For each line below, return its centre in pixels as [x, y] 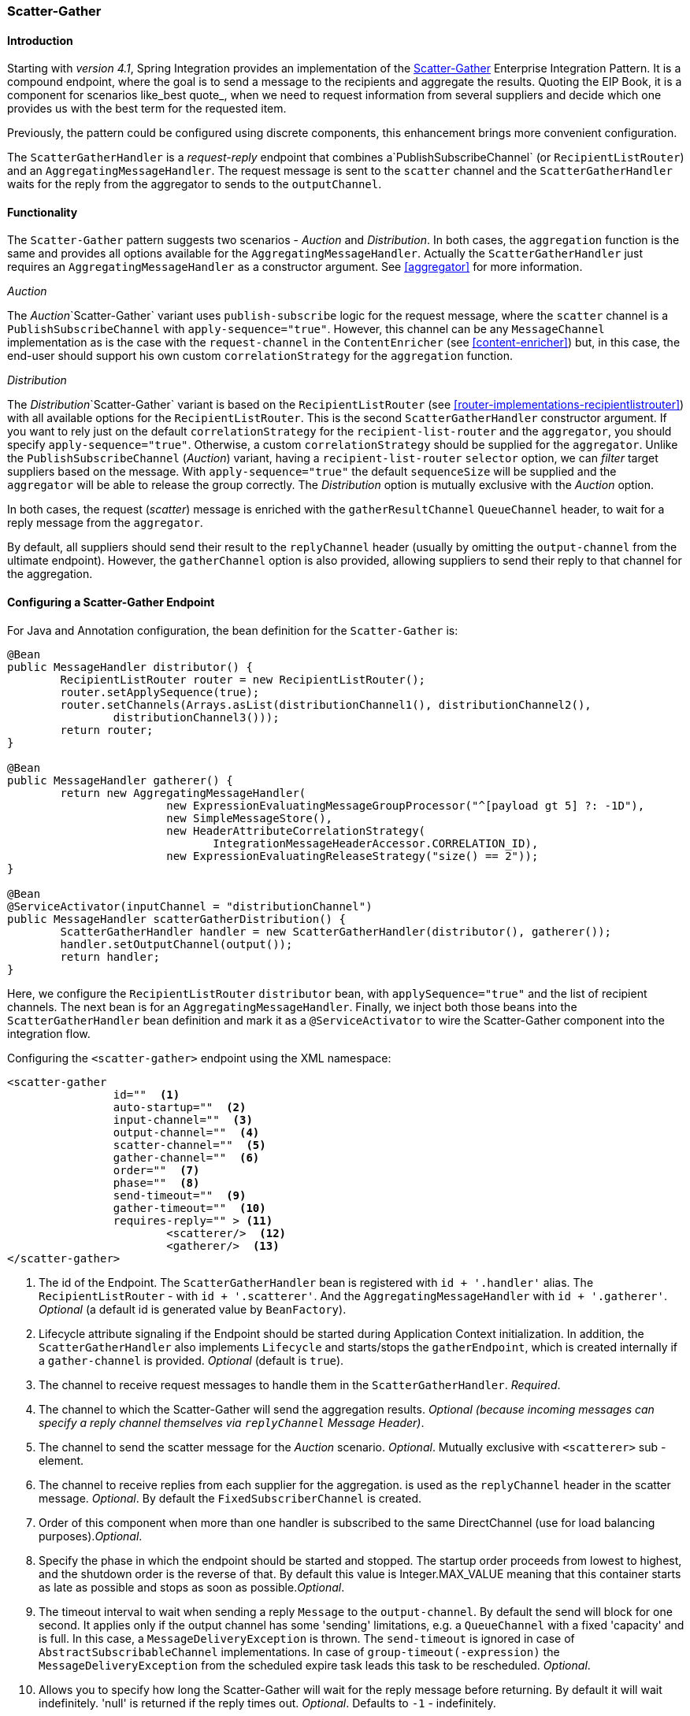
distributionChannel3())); [196, 717]
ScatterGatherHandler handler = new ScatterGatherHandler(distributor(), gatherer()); [336, 931]
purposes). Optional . [91, 1536]
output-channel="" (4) [186, 1132]
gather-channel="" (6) [186, 1157]
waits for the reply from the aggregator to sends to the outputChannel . [195, 184]
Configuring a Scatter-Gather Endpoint [111, 602]
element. [61, 1460]
